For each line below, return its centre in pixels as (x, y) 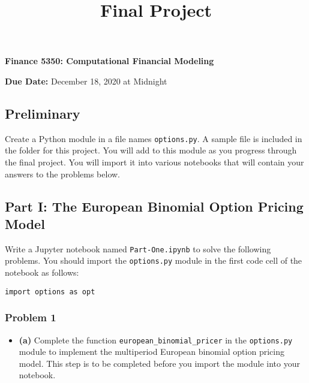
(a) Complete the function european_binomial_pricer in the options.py (156, 340)
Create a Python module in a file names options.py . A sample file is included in (154, 138)
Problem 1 (31, 317)
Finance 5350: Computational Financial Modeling (109, 61)
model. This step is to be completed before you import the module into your (159, 363)
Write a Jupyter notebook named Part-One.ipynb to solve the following (138, 248)
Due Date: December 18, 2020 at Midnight (86, 81)
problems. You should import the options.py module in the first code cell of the (154, 260)
